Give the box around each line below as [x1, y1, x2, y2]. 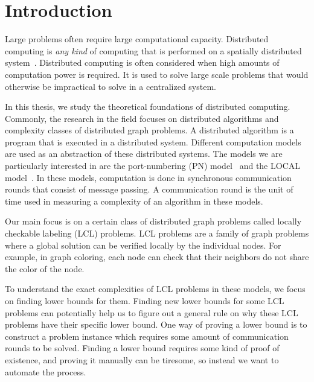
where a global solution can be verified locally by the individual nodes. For [5, 238, 281, 251]
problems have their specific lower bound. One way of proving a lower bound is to [5, 318, 307, 331]
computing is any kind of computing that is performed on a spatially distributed [5, 44, 302, 57]
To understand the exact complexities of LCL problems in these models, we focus [5, 282, 306, 295]
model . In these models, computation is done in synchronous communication [5, 171, 292, 183]
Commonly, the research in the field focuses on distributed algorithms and [5, 112, 279, 124]
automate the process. [5, 365, 86, 378]
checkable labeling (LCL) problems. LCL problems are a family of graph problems [5, 227, 309, 240]
